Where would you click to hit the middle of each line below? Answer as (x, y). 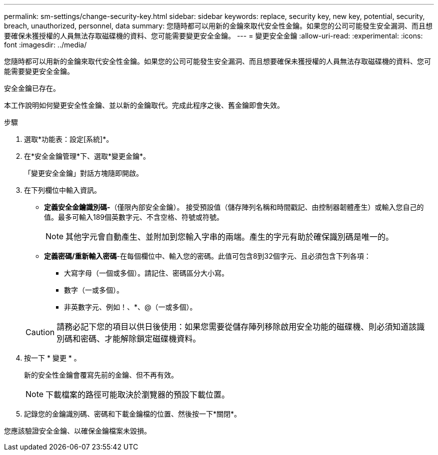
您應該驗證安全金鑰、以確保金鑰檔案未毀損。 (77, 431)
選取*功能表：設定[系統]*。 (69, 139)
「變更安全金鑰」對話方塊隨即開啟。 (83, 173)
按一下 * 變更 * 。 (52, 358)
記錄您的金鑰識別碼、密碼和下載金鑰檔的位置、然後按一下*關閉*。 (133, 414)
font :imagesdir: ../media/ (45, 45)
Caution (40, 332)
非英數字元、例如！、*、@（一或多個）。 (130, 307)
